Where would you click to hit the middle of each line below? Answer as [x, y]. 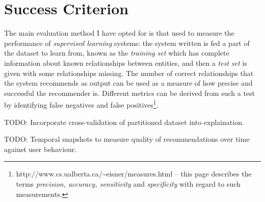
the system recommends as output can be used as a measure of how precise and [128, 83]
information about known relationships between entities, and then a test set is [126, 62]
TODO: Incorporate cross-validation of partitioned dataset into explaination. [124, 122]
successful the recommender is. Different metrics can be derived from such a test [130, 93]
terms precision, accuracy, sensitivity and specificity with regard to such [128, 183]
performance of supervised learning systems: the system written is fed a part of [127, 43]
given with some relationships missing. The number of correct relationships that [129, 73]
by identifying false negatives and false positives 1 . [81, 104]
